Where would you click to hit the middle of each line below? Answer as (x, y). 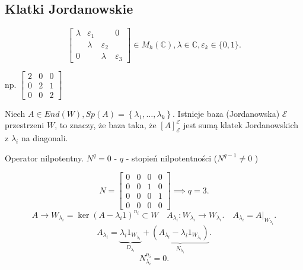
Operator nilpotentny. (44, 158)
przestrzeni (25, 125)
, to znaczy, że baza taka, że (106, 125)
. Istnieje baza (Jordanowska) (226, 113)
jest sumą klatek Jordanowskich (241, 125)
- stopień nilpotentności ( (172, 158)
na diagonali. (44, 138)
